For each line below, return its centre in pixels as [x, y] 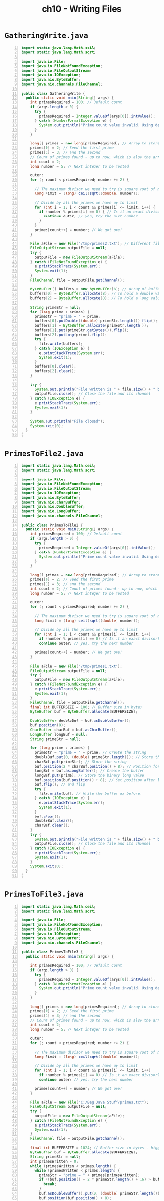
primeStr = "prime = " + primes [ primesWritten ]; [89, 1175]
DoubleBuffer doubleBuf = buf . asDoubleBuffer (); [81, 721]
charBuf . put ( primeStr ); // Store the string [81, 762]
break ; [50, 1184]
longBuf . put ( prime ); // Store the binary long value [89, 775]
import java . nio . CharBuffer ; [51, 502]
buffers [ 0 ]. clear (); [56, 367]
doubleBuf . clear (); [54, 821]
